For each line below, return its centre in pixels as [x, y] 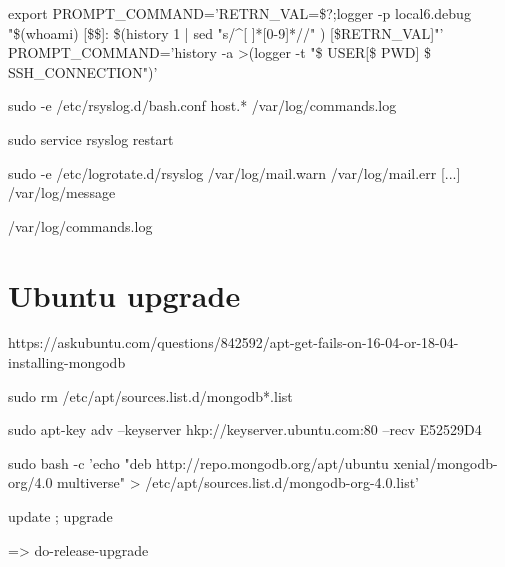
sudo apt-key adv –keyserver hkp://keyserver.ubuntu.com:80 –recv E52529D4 [245, 429]
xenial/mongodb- [445, 462]
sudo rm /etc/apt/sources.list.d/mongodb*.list [150, 395]
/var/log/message [62, 192]
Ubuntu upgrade [124, 294]
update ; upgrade [60, 516]
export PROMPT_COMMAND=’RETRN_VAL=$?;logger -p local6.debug [239, 13]
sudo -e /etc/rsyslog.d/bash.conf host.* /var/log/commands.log [202, 105]
